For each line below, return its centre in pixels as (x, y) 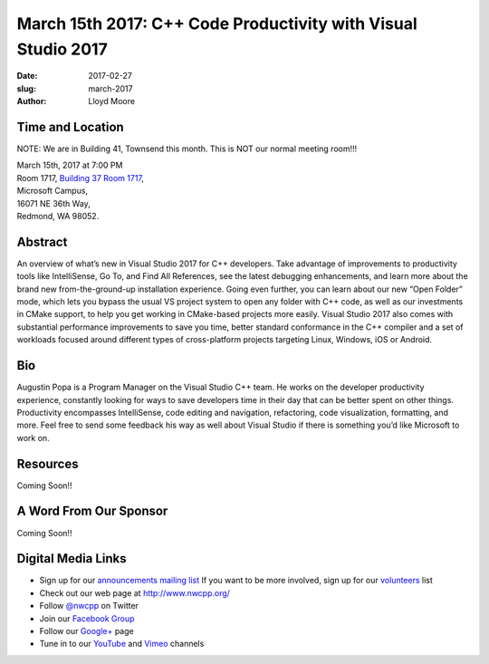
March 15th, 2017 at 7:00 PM (70, 165)
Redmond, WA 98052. (58, 216)
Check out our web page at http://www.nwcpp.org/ (135, 592)
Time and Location (70, 127)
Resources (48, 463)
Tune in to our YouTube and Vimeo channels (122, 644)
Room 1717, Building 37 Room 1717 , (81, 178)
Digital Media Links (72, 558)
